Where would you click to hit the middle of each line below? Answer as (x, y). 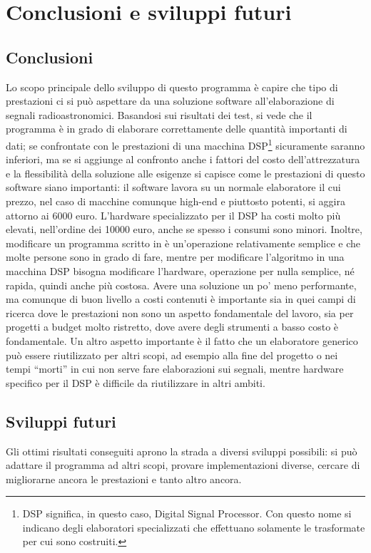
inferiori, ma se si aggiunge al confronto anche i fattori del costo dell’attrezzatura (183, 159)
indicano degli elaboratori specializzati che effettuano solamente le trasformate (194, 527)
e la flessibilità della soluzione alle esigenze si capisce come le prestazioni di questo (185, 173)
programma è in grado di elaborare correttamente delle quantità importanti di (177, 129)
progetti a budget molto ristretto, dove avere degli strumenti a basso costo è (172, 327)
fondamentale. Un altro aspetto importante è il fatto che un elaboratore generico (182, 340)
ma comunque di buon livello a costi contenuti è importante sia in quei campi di (181, 299)
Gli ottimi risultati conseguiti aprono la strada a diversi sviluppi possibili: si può (182, 451)
